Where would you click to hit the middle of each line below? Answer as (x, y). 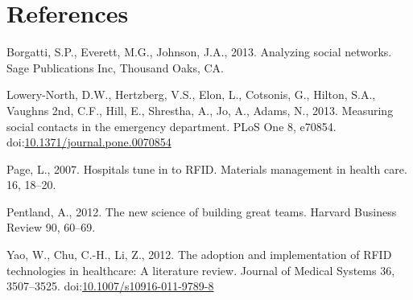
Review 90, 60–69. (51, 227)
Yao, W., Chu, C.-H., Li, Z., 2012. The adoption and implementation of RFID (199, 255)
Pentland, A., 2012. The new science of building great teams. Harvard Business (202, 211)
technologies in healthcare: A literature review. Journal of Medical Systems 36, (201, 270)
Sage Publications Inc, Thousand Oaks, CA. (115, 67)
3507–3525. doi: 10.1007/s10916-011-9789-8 (110, 286)
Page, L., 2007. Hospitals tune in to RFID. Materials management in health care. (207, 168)
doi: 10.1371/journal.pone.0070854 (89, 142)
